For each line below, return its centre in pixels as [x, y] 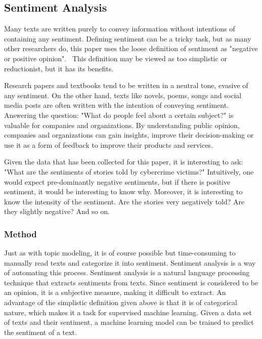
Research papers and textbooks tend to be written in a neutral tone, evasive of [126, 85]
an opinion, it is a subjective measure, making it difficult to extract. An [115, 292]
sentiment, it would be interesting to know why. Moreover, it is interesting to [123, 192]
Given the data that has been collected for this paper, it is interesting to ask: [124, 162]
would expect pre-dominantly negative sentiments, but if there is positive [117, 181]
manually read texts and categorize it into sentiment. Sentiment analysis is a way [130, 262]
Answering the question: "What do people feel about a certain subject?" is [119, 115]
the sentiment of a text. [40, 332]
